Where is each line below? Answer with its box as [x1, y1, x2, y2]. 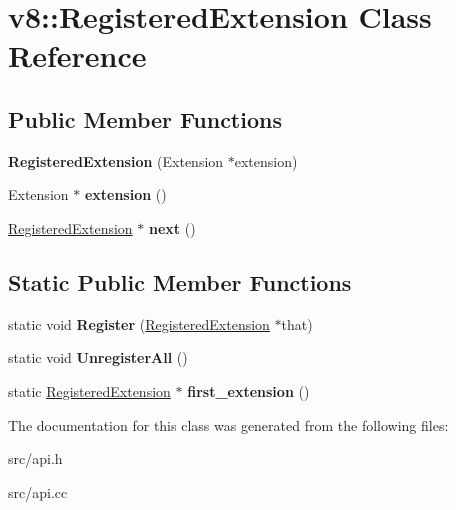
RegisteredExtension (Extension [8, 150, 224, 171]
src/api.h [8, 448, 63, 469]
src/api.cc [8, 481, 68, 502]
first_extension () [187, 380, 310, 401]
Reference [8, 35, 147, 76]
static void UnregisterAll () [8, 347, 188, 368]
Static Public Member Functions [8, 266, 352, 297]
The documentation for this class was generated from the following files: [8, 414, 449, 435]
